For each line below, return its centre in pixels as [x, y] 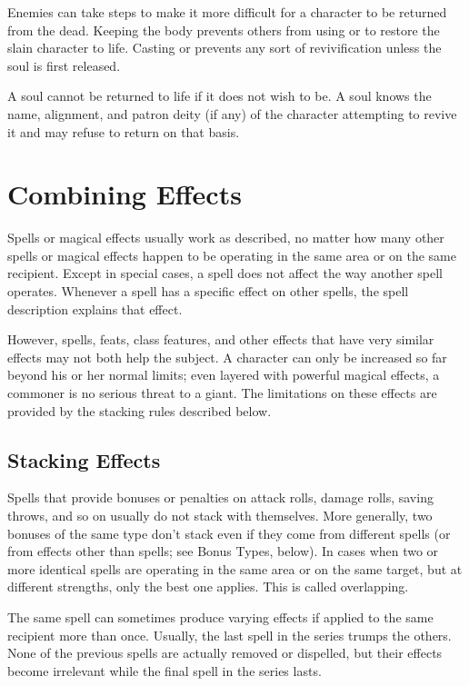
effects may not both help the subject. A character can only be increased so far [227, 357]
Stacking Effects [84, 459]
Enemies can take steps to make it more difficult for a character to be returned [227, 12]
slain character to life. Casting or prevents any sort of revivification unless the [225, 48]
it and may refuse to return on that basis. [124, 131]
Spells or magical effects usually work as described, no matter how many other [226, 238]
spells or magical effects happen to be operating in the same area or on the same [232, 255]
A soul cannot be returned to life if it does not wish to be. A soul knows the [220, 96]
